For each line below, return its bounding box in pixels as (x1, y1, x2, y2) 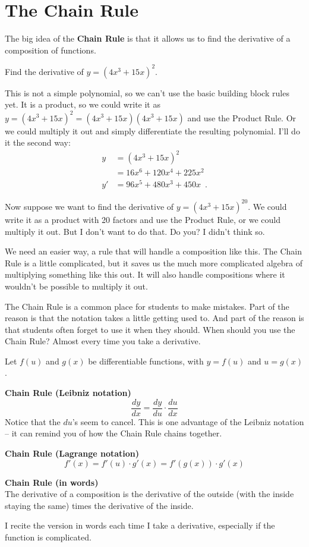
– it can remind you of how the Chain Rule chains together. (5, 427, 222, 439)
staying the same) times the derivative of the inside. (5, 499, 194, 511)
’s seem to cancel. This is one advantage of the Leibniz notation (72, 415, 304, 427)
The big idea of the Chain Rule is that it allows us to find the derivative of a (5, 32, 291, 45)
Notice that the (5, 415, 61, 427)
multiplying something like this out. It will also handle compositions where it (5, 268, 285, 281)
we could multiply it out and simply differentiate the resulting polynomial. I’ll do (5, 124, 300, 137)
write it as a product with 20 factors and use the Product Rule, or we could (5, 213, 280, 225)
